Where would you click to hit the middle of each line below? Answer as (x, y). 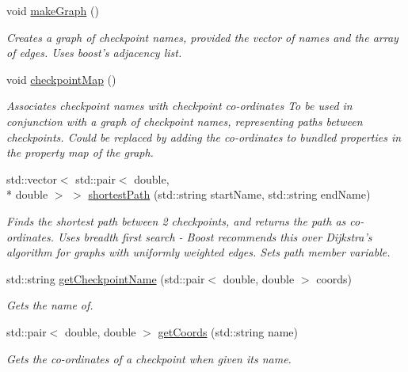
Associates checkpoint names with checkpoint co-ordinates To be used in (179, 106)
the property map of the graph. (80, 152)
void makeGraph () (53, 10)
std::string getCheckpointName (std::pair (106, 278)
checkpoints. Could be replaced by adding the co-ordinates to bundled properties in (204, 137)
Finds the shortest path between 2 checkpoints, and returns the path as (176, 220)
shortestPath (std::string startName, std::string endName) (229, 194)
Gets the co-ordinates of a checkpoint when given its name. (149, 358)
